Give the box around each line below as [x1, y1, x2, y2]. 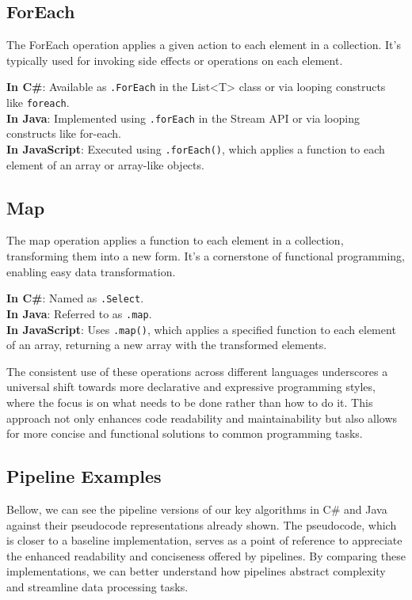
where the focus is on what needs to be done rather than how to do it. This [6, 393, 373, 410]
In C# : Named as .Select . [6, 290, 144, 306]
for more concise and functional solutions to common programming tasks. [6, 425, 363, 442]
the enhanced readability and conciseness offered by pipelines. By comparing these [6, 547, 406, 564]
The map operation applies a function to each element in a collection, [6, 232, 344, 249]
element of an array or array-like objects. [6, 156, 204, 173]
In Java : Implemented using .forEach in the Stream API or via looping [6, 109, 360, 126]
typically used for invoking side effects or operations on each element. [6, 51, 343, 68]
